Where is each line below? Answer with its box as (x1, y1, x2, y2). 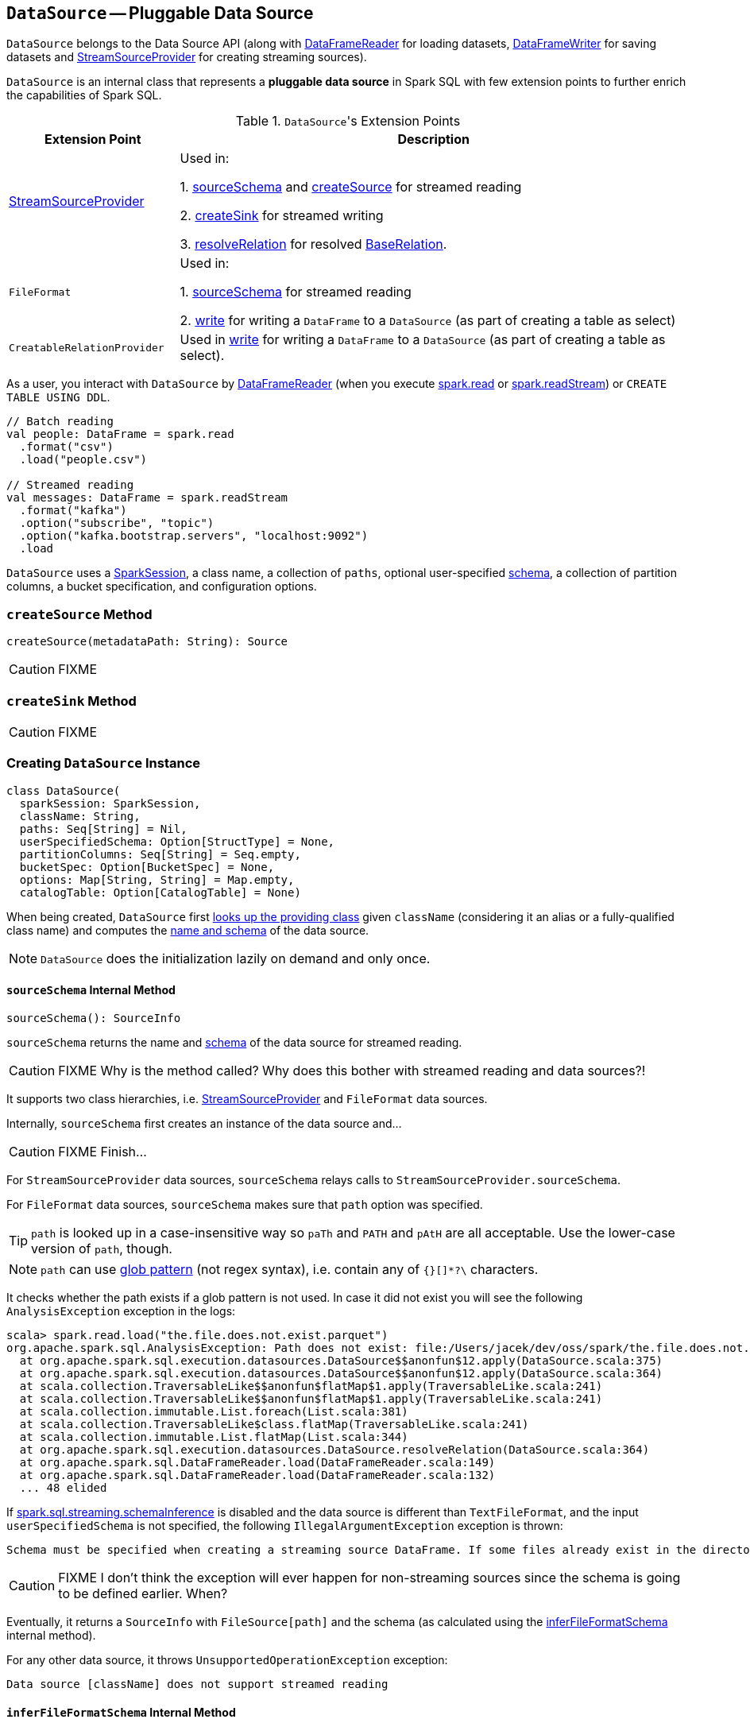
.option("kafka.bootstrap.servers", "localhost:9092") (19, 529, 369, 543)
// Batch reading (6, 415, 114, 428)
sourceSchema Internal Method (6, 983, 176, 997)
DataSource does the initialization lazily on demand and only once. (41, 950, 431, 966)
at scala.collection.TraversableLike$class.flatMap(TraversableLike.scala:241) (19, 1417, 529, 1431)
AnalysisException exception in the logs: (6, 1303, 236, 1318)
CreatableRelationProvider (9, 341, 164, 354)
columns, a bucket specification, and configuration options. (6, 579, 317, 594)
